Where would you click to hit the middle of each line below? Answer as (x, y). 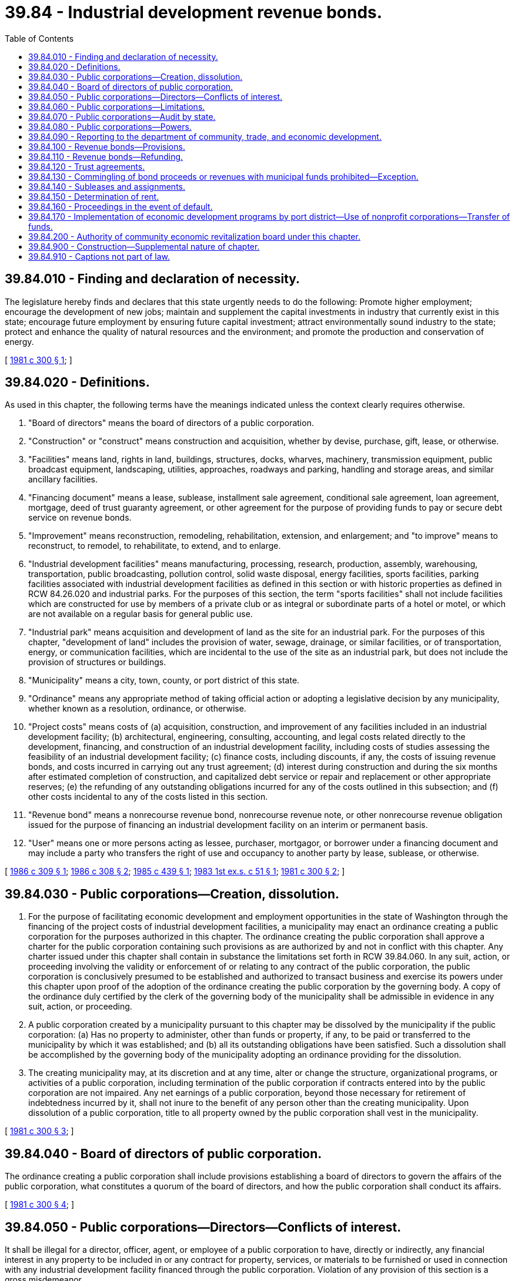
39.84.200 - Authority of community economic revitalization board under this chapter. (194, 236)
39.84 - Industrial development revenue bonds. (194, 12)
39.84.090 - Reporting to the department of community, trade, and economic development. (205, 136)
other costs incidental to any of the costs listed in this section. (148, 797)
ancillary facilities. (63, 479)
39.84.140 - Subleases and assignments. (107, 186)
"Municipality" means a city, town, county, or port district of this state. (164, 680)
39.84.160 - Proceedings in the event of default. (121, 206)
